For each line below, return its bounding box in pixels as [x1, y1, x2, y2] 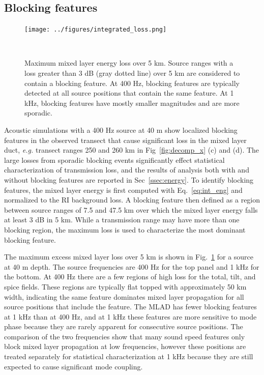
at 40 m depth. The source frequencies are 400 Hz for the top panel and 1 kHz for [4, 261, 259, 272]
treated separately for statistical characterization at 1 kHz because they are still [4, 351, 253, 362]
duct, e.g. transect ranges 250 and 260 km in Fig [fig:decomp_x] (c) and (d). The [4, 145, 259, 155]
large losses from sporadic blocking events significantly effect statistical [4, 154, 225, 165]
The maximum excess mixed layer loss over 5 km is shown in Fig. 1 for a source [4, 251, 254, 262]
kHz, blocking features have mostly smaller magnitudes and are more [24, 97, 240, 108]
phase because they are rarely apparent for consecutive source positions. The [4, 321, 243, 332]
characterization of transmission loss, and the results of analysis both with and [4, 164, 249, 175]
